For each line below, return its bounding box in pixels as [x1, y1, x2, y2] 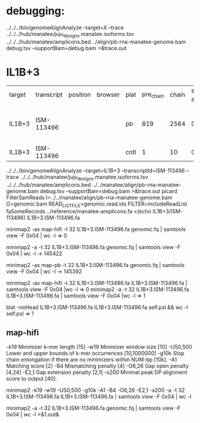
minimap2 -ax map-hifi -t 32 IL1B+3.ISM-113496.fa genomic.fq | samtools [6, 226, 186, 233]
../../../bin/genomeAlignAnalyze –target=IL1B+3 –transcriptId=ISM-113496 [6, 167, 185, 174]
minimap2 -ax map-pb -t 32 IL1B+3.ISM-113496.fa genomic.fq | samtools [6, 262, 185, 269]
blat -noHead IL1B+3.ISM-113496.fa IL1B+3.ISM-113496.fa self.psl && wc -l [6, 304, 189, 311]
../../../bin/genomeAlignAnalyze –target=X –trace [6, 24, 124, 31]
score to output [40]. [6, 375, 58, 382]
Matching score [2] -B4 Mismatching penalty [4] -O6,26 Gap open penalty [6, 363, 189, 370]
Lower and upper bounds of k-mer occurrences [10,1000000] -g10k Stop [6, 350, 185, 357]
